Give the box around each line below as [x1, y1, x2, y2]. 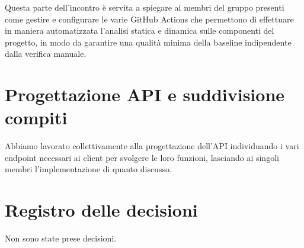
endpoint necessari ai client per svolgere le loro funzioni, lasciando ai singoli [5, 151, 279, 163]
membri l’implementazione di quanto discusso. [5, 163, 172, 175]
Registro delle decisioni [5, 198, 198, 222]
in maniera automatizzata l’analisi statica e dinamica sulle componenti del [5, 24, 274, 37]
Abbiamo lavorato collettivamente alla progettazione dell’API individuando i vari [5, 140, 299, 152]
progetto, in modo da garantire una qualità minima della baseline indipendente [5, 36, 292, 48]
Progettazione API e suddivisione [5, 82, 285, 107]
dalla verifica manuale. [5, 47, 87, 60]
